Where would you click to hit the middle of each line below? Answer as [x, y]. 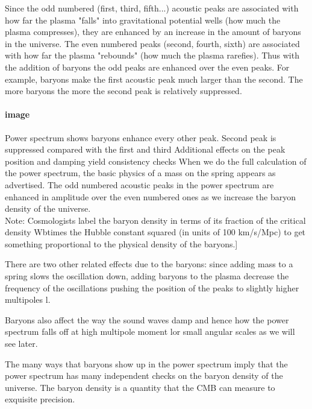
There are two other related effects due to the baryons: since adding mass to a [149, 264]
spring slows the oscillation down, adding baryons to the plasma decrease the [147, 276]
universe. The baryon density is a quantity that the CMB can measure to [140, 387]
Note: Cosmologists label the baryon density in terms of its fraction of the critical [155, 220]
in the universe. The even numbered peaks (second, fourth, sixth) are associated [152, 43]
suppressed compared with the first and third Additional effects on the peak [145, 149]
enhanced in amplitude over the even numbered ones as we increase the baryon [150, 196]
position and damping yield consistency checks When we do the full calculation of [156, 161]
